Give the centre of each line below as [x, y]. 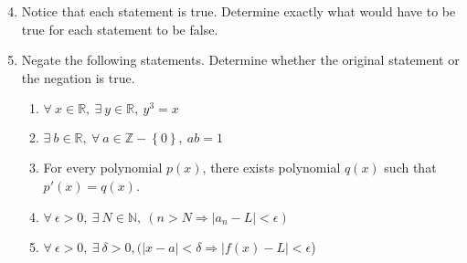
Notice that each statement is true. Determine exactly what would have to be [239, 11]
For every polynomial [103, 168]
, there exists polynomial [271, 168]
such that [410, 168]
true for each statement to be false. [120, 29]
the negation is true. [78, 77]
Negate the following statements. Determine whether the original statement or [240, 60]
